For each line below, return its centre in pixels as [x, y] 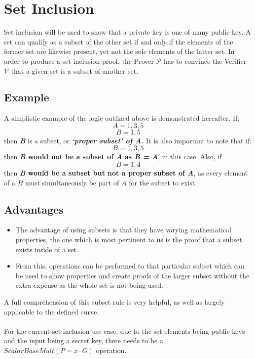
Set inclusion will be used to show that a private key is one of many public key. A [127, 32]
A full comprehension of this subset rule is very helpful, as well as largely [114, 302]
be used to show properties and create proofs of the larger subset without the [132, 275]
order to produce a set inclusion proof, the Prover [79, 61]
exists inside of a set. [47, 249]
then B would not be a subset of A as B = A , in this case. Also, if [113, 157]
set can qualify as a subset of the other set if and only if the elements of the [119, 41]
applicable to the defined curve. [52, 311]
